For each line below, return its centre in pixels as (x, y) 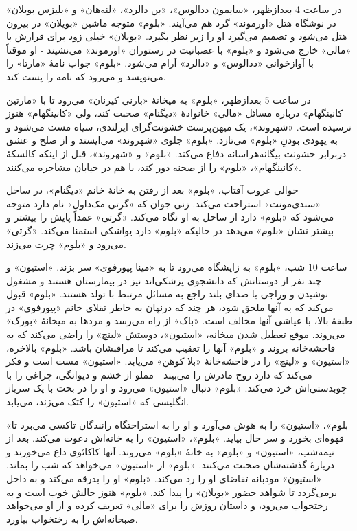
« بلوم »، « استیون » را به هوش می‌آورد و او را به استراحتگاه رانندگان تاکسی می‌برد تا (177, 424)
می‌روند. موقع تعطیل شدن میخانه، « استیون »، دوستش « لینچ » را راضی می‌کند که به (176, 334)
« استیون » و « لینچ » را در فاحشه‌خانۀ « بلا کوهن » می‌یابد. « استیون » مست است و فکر (178, 361)
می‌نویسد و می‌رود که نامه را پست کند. (86, 76)
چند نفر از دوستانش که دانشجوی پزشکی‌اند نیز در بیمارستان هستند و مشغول (164, 280)
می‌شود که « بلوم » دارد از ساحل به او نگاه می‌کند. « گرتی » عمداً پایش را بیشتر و (170, 217)
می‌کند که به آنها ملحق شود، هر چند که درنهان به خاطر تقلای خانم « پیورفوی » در (170, 307)
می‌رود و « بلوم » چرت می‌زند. (66, 244)
